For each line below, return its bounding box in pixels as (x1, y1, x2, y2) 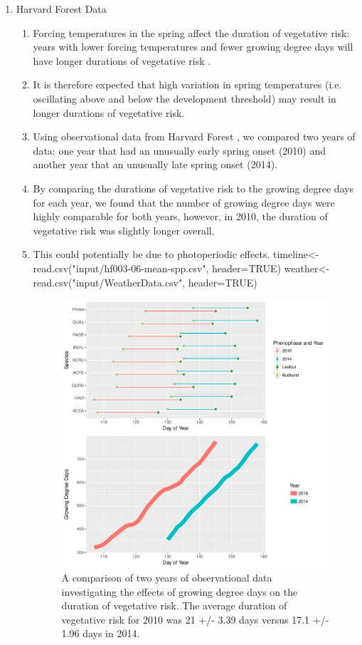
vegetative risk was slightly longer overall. (33, 222, 215, 237)
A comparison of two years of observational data (61, 570, 272, 585)
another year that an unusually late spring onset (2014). (33, 157, 277, 172)
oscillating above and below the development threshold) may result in (33, 91, 336, 105)
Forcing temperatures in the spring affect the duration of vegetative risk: (33, 25, 350, 40)
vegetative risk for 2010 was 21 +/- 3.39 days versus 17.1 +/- (61, 612, 329, 626)
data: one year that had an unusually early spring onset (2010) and (33, 143, 326, 158)
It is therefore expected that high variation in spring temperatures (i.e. (33, 77, 342, 92)
